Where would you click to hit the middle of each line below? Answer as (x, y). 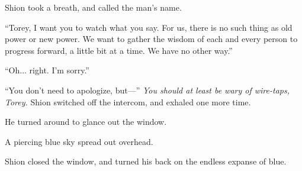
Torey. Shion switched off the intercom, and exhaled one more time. (128, 101)
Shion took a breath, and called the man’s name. (93, 7)
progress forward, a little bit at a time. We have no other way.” (119, 50)
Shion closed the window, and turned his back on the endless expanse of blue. (146, 161)
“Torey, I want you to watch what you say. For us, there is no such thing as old (149, 27)
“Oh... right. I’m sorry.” (47, 70)
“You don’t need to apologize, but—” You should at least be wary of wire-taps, (147, 90)
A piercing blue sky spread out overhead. (79, 141)
